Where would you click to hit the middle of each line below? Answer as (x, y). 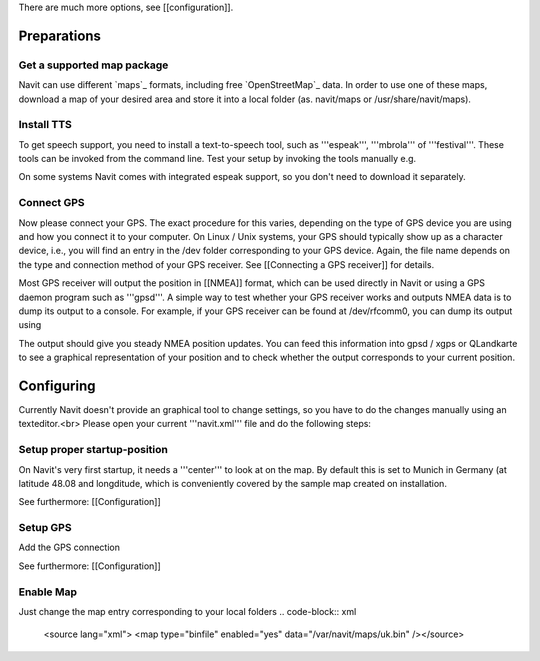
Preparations (60, 35)
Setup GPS (45, 528)
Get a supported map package (93, 65)
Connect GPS (51, 203)
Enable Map (48, 592)
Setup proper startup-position (93, 450)
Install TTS (45, 125)
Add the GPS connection (69, 547)
